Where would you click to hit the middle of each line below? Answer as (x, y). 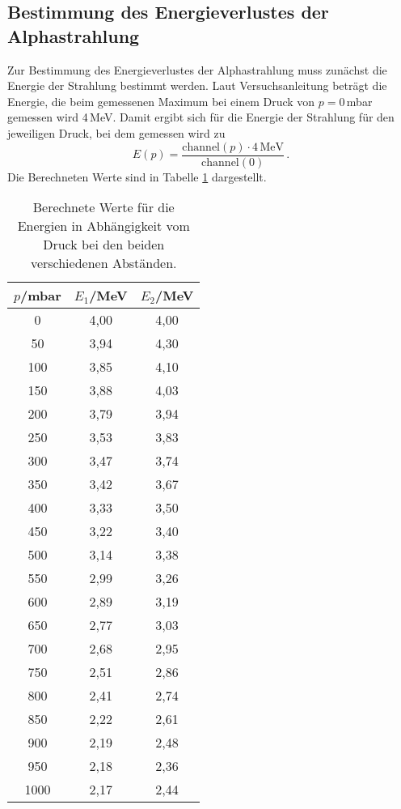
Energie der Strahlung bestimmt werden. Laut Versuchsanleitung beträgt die (197, 85)
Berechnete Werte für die (103, 207)
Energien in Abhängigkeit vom (103, 226)
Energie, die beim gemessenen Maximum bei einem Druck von (161, 101)
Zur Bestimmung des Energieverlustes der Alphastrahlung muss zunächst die (197, 69)
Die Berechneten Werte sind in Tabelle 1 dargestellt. (137, 176)
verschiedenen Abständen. (103, 263)
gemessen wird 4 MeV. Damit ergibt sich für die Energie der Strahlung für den (201, 117)
